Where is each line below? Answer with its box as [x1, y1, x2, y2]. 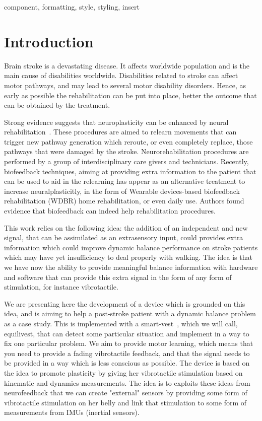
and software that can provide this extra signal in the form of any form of [4, 271, 232, 282]
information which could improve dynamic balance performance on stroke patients [4, 242, 258, 252]
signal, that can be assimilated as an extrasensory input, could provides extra [4, 232, 243, 243]
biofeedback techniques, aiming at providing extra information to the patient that [4, 166, 256, 176]
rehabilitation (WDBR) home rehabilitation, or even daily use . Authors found [4, 195, 244, 206]
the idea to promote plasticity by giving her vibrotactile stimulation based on [4, 367, 243, 378]
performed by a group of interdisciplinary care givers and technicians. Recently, [4, 156, 249, 167]
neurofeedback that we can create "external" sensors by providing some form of [4, 387, 247, 398]
